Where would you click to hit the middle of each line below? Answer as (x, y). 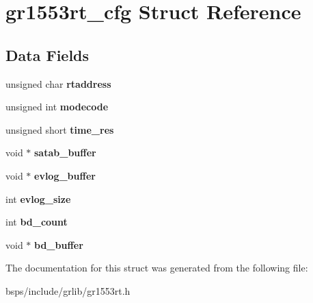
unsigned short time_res (60, 129)
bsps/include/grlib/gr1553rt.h (68, 290)
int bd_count (37, 222)
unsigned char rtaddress (58, 83)
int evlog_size (38, 198)
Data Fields (47, 54)
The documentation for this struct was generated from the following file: (157, 268)
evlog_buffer (65, 175)
